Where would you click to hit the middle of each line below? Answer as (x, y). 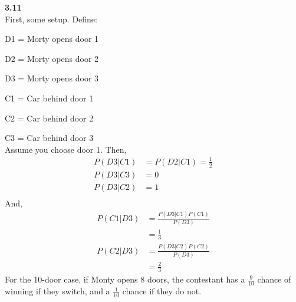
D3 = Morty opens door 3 (52, 78)
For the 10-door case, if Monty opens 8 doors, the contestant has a (125, 279)
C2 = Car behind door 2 (49, 118)
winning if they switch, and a (57, 291)
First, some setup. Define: (51, 19)
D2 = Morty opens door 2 (52, 58)
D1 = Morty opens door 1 (52, 39)
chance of (274, 279)
